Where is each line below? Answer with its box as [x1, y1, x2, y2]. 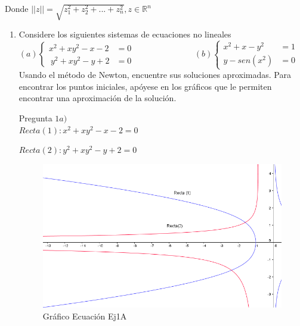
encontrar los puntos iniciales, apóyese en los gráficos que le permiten [18, 80, 272, 92]
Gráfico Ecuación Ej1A [42, 310, 127, 322]
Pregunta [18, 111, 52, 124]
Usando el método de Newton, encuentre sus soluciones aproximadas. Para [18, 68, 291, 81]
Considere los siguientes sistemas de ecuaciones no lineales [18, 27, 231, 40]
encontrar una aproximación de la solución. [18, 92, 177, 104]
